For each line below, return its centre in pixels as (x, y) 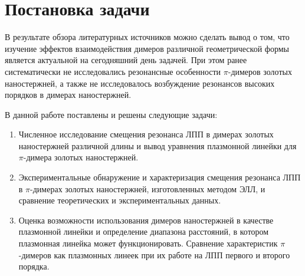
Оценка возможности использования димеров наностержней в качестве (146, 220)
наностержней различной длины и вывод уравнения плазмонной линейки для (158, 145)
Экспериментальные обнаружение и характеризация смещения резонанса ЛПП (160, 177)
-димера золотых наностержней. (81, 157)
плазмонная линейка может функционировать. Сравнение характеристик (148, 243)
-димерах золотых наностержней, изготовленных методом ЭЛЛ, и (148, 188)
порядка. (34, 266)
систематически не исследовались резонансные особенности (113, 71)
